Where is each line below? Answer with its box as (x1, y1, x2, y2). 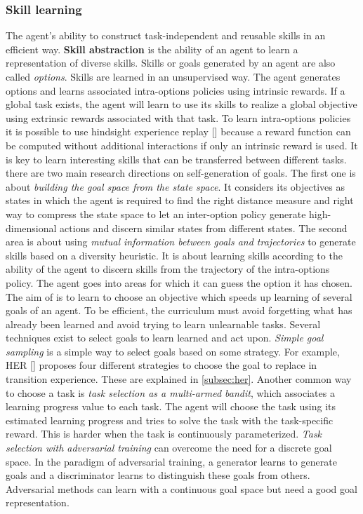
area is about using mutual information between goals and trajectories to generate (6, 234, 356, 249)
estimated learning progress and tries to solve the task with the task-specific (6, 412, 334, 427)
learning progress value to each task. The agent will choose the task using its (6, 399, 336, 414)
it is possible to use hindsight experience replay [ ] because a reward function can (6, 124, 351, 139)
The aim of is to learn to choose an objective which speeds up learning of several (6, 289, 352, 304)
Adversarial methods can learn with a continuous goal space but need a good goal (6, 481, 357, 496)
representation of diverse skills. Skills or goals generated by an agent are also (6, 55, 336, 70)
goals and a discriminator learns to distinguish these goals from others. (6, 468, 310, 482)
